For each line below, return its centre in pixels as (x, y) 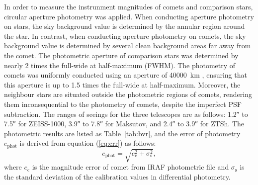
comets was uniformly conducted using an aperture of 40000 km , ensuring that (126, 75)
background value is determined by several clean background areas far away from (128, 46)
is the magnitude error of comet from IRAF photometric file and (130, 167)
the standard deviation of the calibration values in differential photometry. (117, 176)
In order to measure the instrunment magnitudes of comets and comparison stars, (129, 6)
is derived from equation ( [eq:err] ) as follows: (88, 143)
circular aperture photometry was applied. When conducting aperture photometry (129, 16)
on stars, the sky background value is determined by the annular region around (125, 26)
